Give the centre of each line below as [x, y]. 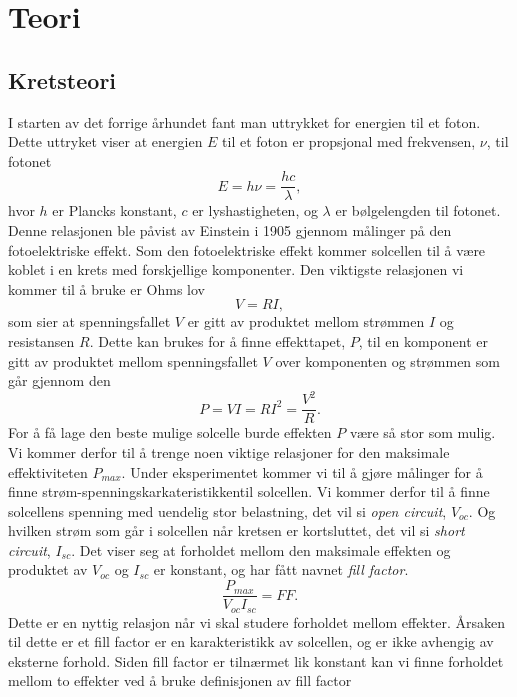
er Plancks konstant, [114, 210]
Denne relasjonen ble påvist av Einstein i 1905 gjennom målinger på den [230, 230]
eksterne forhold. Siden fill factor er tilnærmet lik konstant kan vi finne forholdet [256, 660]
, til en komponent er [423, 340]
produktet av [48, 569]
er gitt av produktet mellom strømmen [306, 321]
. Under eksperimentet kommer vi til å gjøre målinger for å [302, 471]
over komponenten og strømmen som [387, 360]
